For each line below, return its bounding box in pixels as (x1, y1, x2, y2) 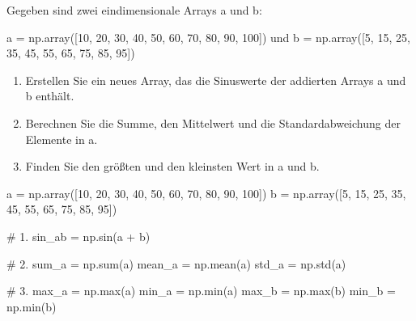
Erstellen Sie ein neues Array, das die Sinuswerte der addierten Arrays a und (25, 71, 406, 88)
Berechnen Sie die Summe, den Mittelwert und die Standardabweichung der (25, 114, 401, 131)
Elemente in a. (25, 130, 98, 147)
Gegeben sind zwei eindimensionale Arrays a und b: (6, 2, 262, 18)
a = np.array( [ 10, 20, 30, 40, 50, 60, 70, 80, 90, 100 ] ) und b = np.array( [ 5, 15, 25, (6, 28, 410, 45)
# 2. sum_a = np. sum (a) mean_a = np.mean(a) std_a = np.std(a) (6, 255, 346, 272)
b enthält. (25, 87, 74, 104)
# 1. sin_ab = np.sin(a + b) (6, 227, 151, 244)
